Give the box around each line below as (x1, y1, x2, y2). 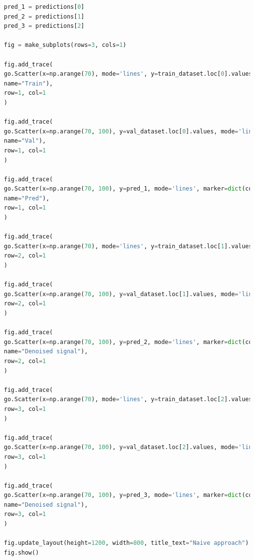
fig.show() (4, 549, 39, 556)
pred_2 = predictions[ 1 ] (4, 13, 85, 20)
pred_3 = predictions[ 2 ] (4, 22, 85, 30)
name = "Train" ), (4, 80, 53, 87)
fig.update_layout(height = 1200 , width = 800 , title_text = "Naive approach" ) (4, 539, 249, 547)
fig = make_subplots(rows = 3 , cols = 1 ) (4, 42, 127, 49)
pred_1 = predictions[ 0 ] (4, 3, 85, 10)
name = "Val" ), (4, 137, 46, 145)
